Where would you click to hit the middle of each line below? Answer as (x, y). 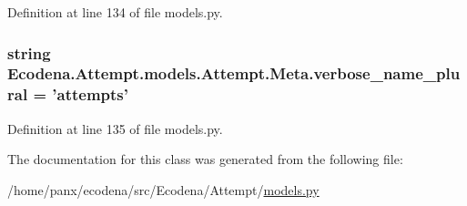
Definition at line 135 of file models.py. (115, 128)
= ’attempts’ (81, 94)
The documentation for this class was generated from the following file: (205, 159)
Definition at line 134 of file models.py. (115, 12)
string (29, 52)
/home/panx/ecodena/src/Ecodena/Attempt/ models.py (163, 189)
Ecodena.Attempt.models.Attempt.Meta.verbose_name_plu (234, 73)
